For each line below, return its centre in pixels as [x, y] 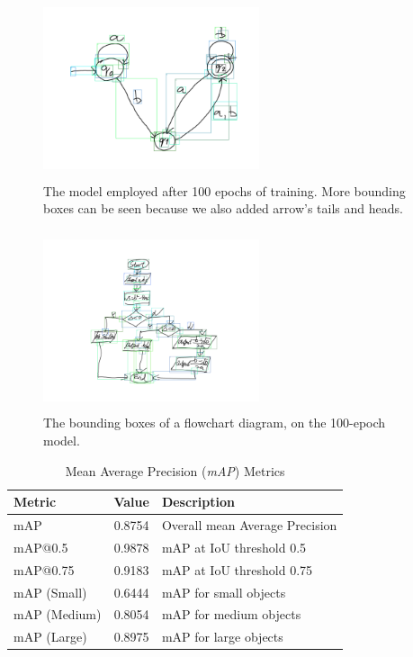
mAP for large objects [222, 637]
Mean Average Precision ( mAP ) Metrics [175, 470]
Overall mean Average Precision [249, 524]
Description [198, 502]
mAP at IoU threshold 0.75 [237, 569]
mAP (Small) [50, 592]
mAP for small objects [224, 592]
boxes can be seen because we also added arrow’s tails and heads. [223, 208]
